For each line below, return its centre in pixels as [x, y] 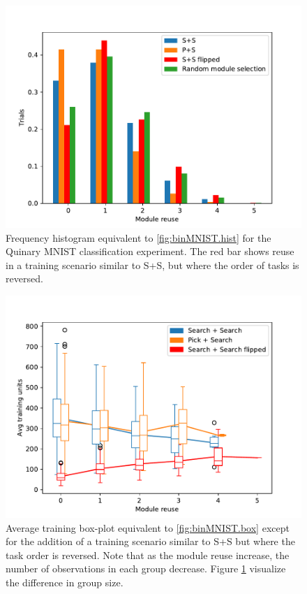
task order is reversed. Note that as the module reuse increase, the [148, 555]
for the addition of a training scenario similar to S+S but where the [150, 541]
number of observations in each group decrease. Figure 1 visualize [146, 568]
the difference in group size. [65, 582]
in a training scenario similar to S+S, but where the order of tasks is [152, 265]
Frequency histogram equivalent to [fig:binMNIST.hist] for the [138, 237]
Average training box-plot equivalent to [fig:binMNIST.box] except [148, 527]
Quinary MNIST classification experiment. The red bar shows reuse [150, 251]
